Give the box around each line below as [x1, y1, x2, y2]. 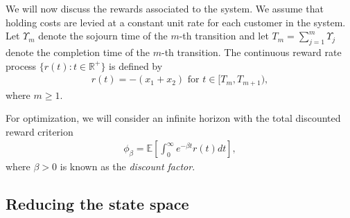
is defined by [109, 58, 163, 73]
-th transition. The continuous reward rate [161, 44, 342, 59]
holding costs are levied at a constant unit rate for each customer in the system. [6, 15, 346, 29]
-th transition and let [179, 28, 269, 43]
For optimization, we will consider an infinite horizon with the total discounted [6, 111, 341, 125]
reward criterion [6, 124, 73, 138]
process [6, 58, 37, 73]
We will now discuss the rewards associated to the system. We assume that [6, 1, 324, 15]
